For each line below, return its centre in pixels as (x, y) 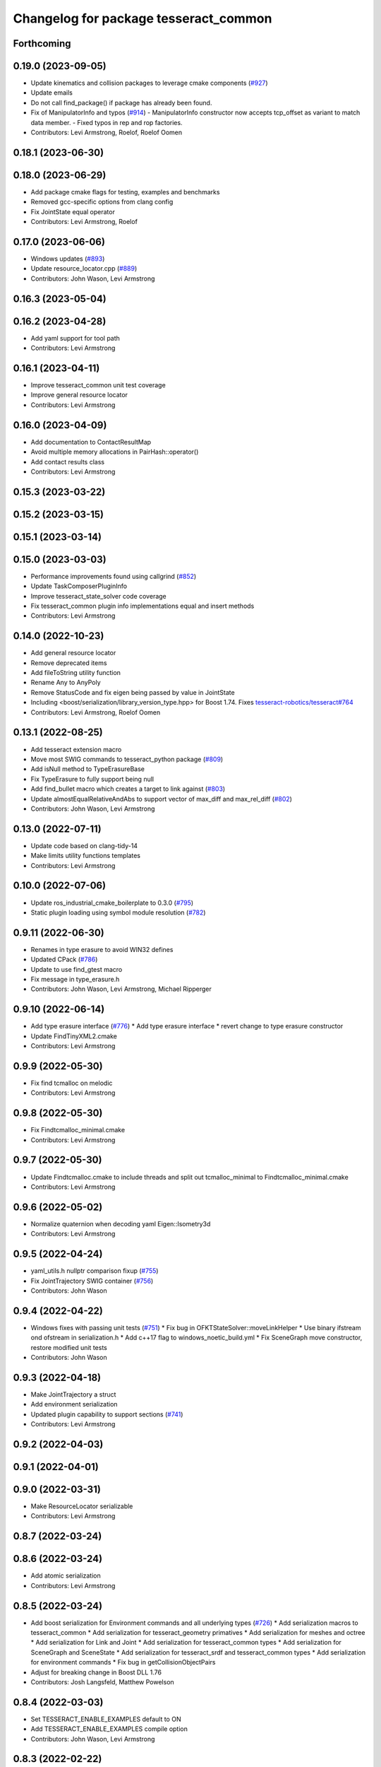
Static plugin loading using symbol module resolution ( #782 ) (118, 912)
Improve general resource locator (79, 395)
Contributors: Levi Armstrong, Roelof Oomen (96, 712)
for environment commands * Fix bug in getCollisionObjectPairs (123, 1662)
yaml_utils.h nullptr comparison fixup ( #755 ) (95, 1271)
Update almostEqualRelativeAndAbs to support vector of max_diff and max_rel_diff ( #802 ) (162, 799)
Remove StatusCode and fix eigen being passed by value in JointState (133, 692)
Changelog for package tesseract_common (143, 18)
